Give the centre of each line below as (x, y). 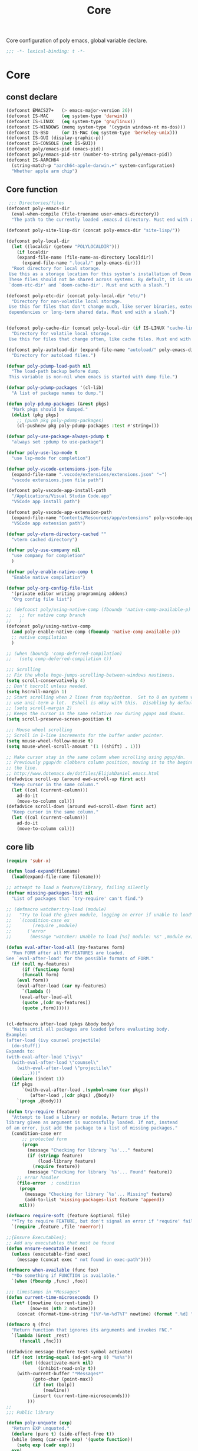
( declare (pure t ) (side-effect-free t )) (63, 1434)
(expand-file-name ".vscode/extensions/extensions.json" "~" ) (89, 474)
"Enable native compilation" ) (48, 577)
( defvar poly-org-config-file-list (50, 588)
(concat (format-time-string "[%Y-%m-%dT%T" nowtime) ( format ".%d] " (105, 1314)
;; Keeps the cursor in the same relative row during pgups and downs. (96, 714)
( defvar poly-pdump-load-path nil (49, 366)
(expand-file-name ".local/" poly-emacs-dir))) (81, 263)
